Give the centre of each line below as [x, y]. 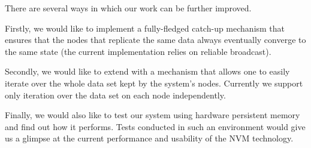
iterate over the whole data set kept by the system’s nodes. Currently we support [154, 83]
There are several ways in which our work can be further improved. [128, 8]
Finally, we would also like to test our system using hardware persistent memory [153, 115]
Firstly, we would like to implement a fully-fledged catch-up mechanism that [145, 28]
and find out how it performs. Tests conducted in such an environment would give [155, 126]
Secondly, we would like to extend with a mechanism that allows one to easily [147, 71]
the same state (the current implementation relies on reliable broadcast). [138, 51]
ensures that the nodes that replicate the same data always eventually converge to [155, 40]
